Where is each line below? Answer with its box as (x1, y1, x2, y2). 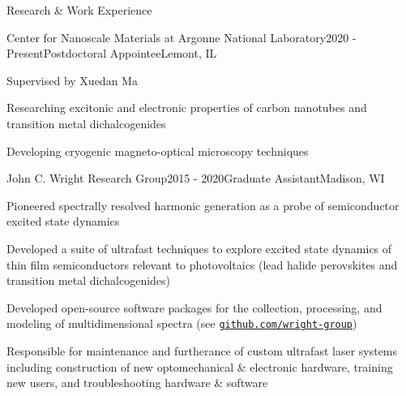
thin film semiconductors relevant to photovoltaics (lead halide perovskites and (6, 256, 398, 273)
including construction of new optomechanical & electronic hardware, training (6, 358, 393, 375)
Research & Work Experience (6, 2, 152, 18)
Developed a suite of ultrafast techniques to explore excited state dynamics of (6, 239, 392, 256)
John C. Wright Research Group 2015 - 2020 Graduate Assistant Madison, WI (6, 170, 385, 187)
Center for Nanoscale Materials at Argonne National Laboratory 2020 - (6, 28, 357, 45)
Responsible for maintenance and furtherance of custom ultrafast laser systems (6, 342, 398, 359)
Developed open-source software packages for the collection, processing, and (6, 299, 382, 316)
